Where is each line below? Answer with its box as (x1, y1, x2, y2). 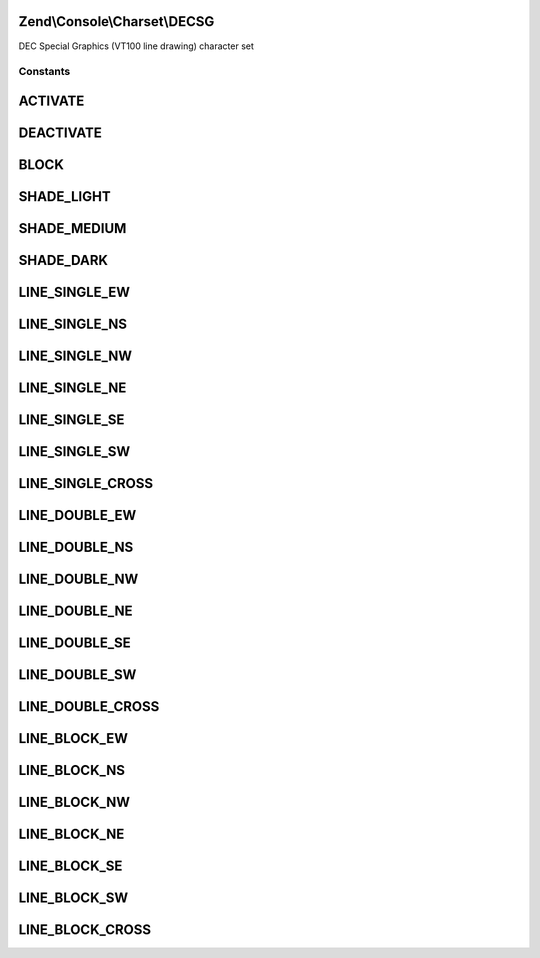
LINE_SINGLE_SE (18, 411, 125, 429)
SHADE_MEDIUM (18, 220, 127, 237)
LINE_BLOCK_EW (18, 730, 129, 747)
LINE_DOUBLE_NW (18, 571, 139, 588)
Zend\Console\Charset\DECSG (18, 13, 215, 30)
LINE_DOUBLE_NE (18, 603, 133, 620)
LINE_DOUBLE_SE (18, 635, 131, 652)
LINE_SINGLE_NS (18, 316, 128, 332)
